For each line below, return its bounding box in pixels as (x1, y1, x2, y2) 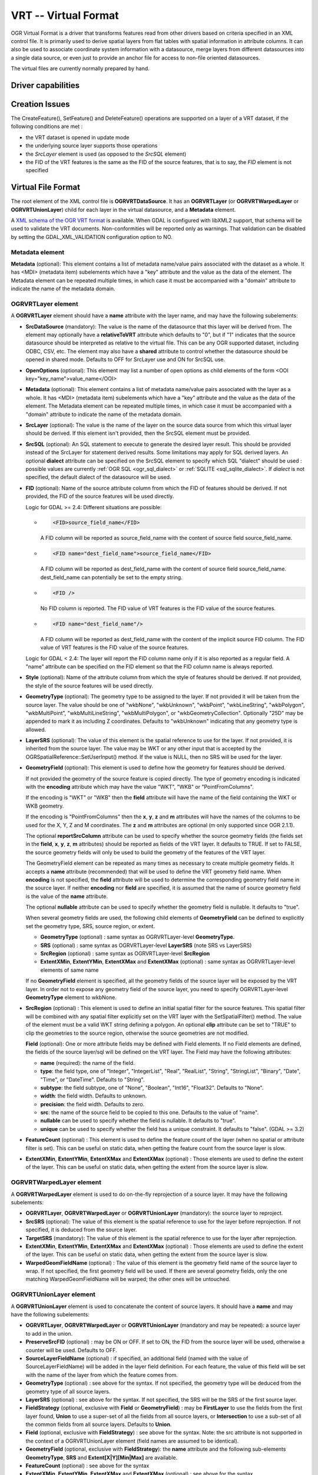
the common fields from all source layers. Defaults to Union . (25, 1421, 172, 1428)
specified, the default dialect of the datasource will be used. (25, 474, 171, 481)
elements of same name (40, 966, 99, 973)
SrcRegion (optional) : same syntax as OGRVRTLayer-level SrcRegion (40, 950, 210, 957)
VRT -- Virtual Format (11, 9, 119, 22)
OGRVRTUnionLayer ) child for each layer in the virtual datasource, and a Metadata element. (11, 206, 236, 213)
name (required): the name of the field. (40, 1059, 135, 1066)
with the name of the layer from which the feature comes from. (25, 1371, 178, 1378)
